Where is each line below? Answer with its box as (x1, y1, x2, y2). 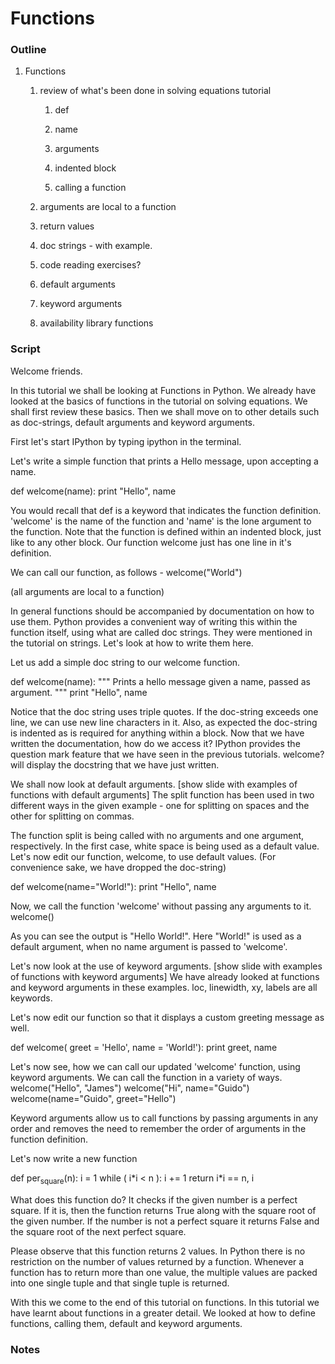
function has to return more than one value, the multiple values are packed (10, 1266, 318, 1278)
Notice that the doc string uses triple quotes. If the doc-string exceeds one (10, 705, 319, 717)
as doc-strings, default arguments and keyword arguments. (10, 416, 256, 428)
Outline (10, 43, 47, 57)
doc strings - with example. (39, 240, 153, 252)
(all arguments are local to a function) (10, 585, 165, 597)
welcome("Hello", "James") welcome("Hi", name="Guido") (10, 1082, 250, 1094)
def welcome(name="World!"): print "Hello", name (10, 880, 217, 892)
